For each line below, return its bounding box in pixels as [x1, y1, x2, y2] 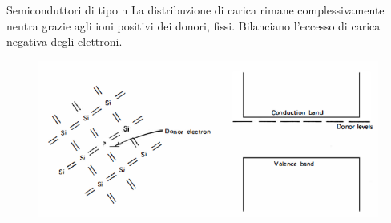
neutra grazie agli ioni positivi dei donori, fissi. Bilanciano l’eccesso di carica [6, 17, 381, 34]
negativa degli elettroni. [6, 33, 123, 50]
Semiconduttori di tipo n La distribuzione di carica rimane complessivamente [6, 2, 385, 18]
